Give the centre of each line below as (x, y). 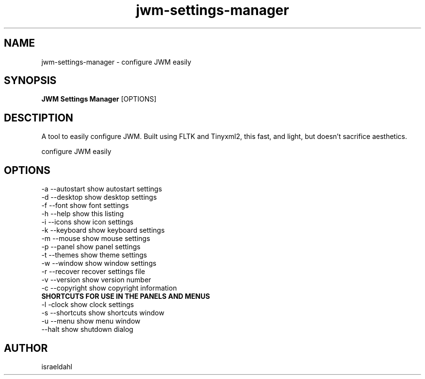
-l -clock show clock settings (88, 305)
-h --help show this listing (83, 214)
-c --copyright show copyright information (109, 288)
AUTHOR (26, 348)
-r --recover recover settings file (93, 272)
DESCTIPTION (39, 118)
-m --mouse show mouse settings (96, 239)
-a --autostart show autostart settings (102, 189)
